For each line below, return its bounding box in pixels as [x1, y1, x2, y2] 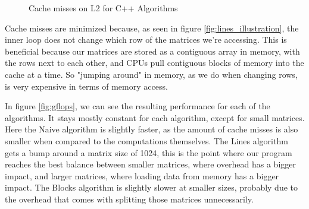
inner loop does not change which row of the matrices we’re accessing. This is [5, 33, 287, 46]
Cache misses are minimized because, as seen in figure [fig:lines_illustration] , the [5, 21, 299, 34]
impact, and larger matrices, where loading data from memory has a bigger [5, 169, 279, 182]
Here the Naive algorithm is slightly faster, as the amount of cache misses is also [5, 123, 298, 135]
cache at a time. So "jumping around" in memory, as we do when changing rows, [5, 68, 298, 80]
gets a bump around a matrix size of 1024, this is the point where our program [5, 146, 292, 159]
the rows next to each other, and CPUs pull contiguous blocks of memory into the [5, 56, 304, 69]
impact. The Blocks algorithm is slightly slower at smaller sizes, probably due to [5, 181, 298, 194]
